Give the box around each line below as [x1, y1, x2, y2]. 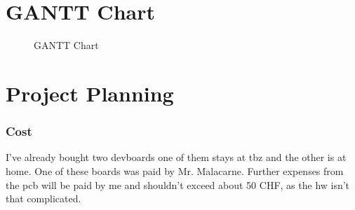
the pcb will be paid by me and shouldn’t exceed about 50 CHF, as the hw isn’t [6, 177, 350, 192]
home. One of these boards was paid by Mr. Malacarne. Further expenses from [6, 163, 344, 178]
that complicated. [6, 191, 81, 206]
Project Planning [6, 78, 174, 107]
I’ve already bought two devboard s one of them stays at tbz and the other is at [6, 150, 347, 164]
